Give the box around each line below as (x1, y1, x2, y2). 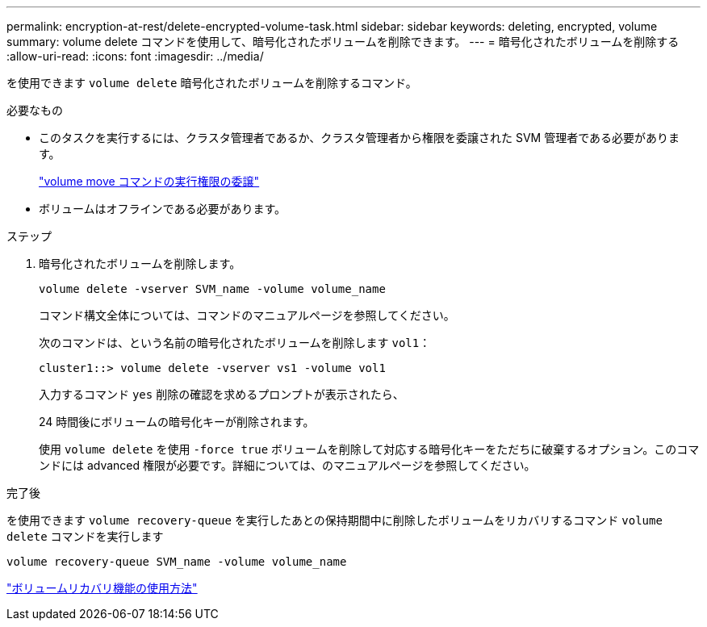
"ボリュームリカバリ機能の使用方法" (6, 581, 198, 595)
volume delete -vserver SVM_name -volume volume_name (39, 282, 386, 295)
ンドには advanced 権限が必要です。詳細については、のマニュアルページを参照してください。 (39, 458, 536, 472)
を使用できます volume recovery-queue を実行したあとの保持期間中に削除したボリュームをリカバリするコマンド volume (6, 513, 663, 527)
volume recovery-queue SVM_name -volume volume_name (6, 555, 347, 568)
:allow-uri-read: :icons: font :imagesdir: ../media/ (6, 49, 264, 63)
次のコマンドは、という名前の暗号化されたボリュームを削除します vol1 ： (39, 336, 431, 349)
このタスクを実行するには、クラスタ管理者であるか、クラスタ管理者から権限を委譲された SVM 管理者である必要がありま (39, 131, 680, 144)
